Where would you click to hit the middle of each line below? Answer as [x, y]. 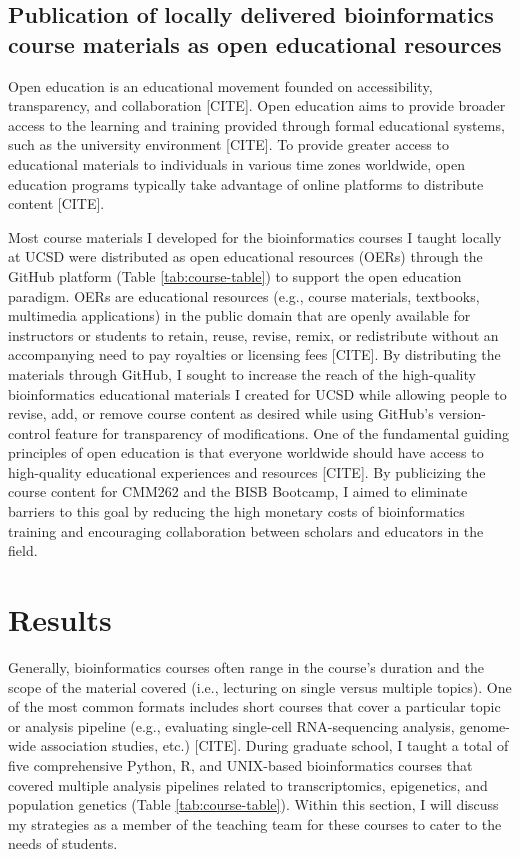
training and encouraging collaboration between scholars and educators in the [246, 530]
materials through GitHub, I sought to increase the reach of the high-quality [242, 373]
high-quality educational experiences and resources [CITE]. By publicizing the [247, 471]
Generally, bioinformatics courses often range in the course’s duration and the [246, 666]
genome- [484, 725]
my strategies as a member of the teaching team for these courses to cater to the [255, 823]
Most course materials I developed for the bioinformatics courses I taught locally [255, 236]
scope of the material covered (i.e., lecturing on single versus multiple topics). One [260, 686]
